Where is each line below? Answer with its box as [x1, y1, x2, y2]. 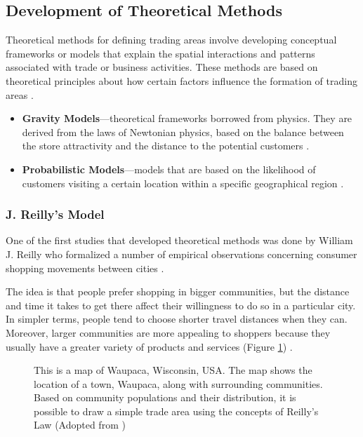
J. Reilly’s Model [6, 206, 105, 223]
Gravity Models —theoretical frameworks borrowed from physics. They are [22, 111, 352, 126]
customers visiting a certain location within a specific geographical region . [22, 175, 344, 190]
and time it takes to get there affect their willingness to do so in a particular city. [6, 297, 356, 312]
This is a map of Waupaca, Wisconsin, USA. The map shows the [34, 363, 312, 377]
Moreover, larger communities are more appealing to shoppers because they [6, 325, 331, 339]
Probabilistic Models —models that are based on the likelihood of [22, 161, 316, 176]
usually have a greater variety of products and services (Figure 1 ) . [6, 339, 293, 354]
